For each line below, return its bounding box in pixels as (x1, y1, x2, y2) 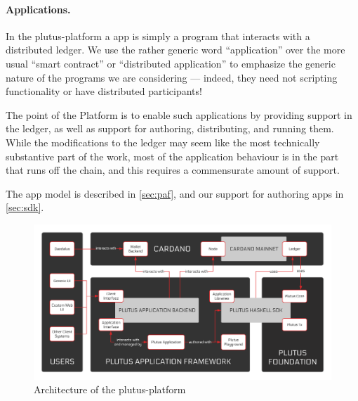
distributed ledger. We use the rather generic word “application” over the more (6, 42, 345, 57)
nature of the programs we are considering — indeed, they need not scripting (6, 70, 338, 84)
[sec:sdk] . (6, 200, 44, 215)
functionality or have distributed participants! (6, 84, 202, 98)
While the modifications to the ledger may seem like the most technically (6, 134, 320, 149)
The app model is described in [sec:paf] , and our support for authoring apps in (6, 186, 344, 200)
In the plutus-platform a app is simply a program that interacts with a (6, 28, 310, 43)
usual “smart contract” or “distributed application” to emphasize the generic (6, 56, 336, 70)
